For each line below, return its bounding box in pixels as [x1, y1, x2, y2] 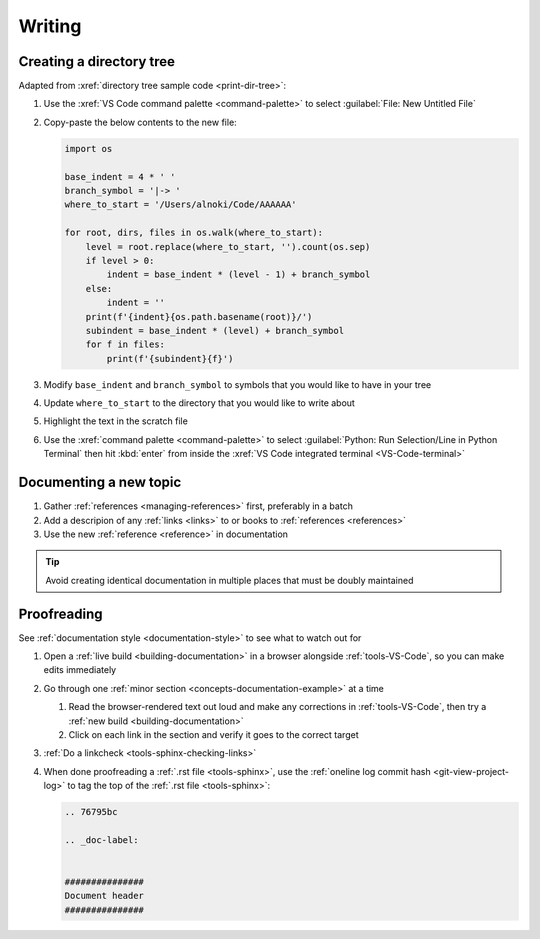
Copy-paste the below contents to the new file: [43, 116, 237, 128]
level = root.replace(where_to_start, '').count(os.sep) [85, 241, 371, 252]
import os [64, 143, 113, 154]
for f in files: [85, 339, 165, 350]
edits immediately [43, 664, 117, 676]
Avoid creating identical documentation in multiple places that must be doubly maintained [45, 574, 414, 586]
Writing [18, 15, 82, 37]
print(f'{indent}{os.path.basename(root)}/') [85, 311, 313, 322]
